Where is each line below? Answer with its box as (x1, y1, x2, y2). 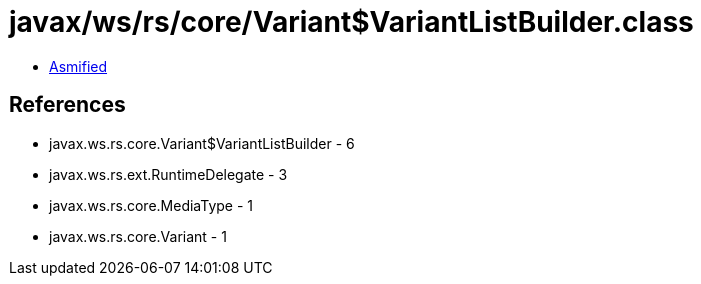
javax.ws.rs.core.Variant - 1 (49, 227, 227, 245)
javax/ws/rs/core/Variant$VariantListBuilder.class (9, 5, 694, 39)
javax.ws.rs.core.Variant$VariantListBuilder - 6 (49, 134, 355, 152)
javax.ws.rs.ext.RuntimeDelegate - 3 (49, 165, 288, 183)
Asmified (49, 57, 108, 75)
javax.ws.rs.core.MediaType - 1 (49, 196, 254, 214)
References (9, 92, 126, 118)
